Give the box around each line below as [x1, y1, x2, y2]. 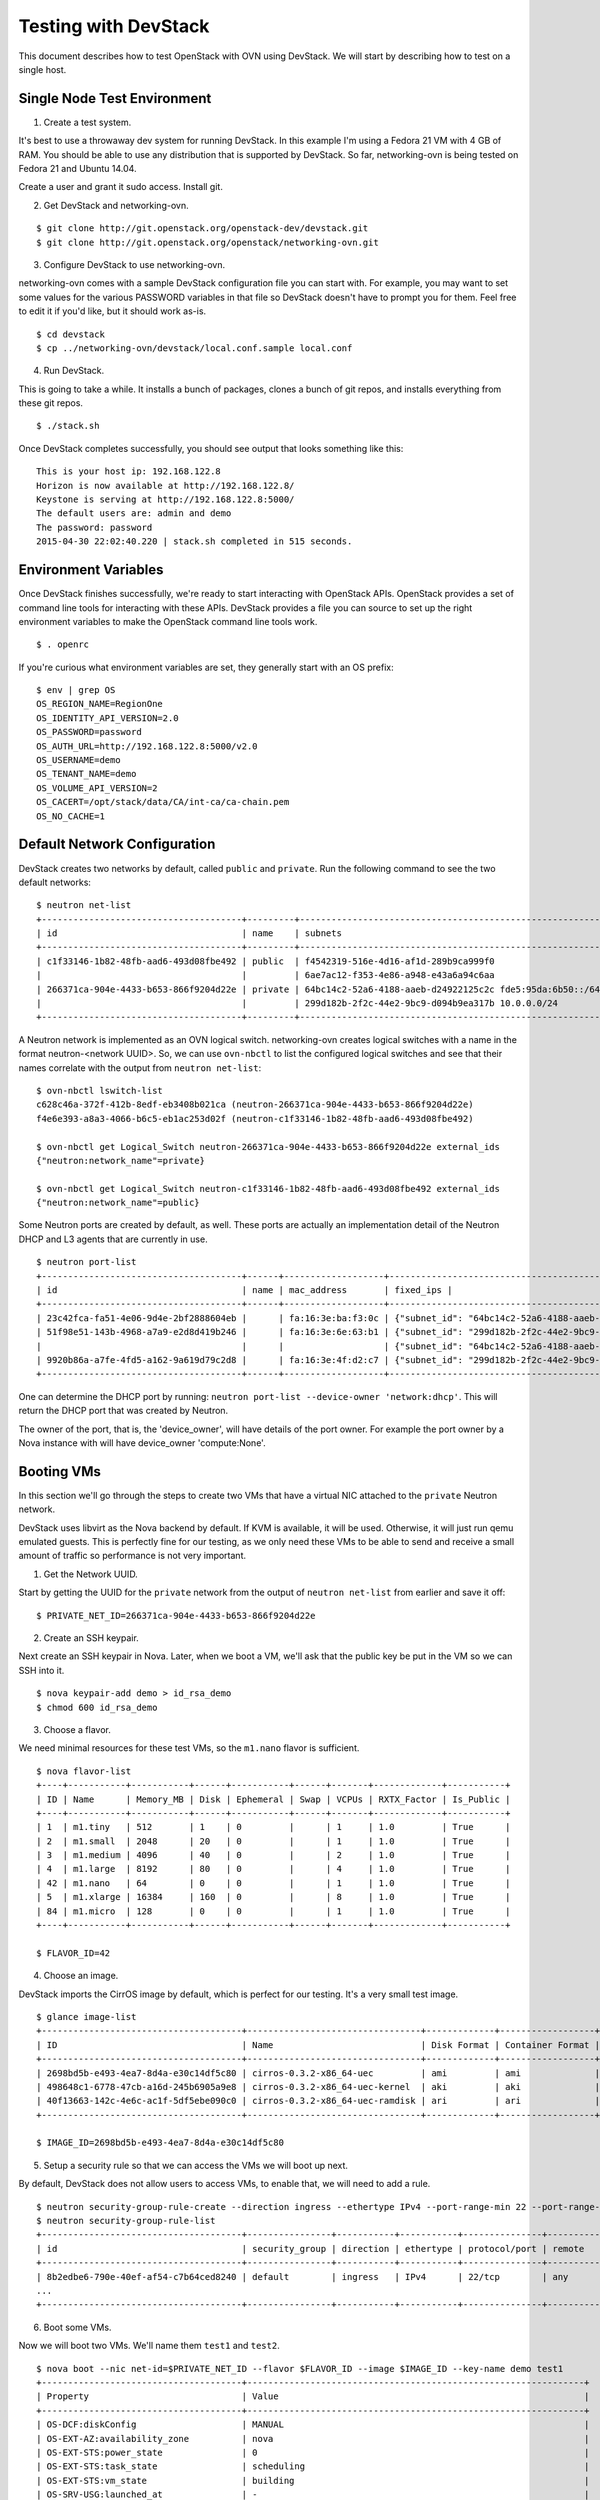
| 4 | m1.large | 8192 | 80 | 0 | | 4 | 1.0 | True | [36, 1863, 511, 1875]
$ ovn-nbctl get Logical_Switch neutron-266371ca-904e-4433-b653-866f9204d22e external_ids [36, 1141, 500, 1152]
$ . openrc [36, 639, 90, 650]
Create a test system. [43, 116, 132, 128]
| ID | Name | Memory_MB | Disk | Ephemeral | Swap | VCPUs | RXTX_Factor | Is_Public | [36, 1793, 511, 1805]
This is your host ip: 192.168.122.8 [36, 466, 222, 477]
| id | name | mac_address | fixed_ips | [36, 1285, 453, 1296]
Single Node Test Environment [18, 90, 212, 107]
